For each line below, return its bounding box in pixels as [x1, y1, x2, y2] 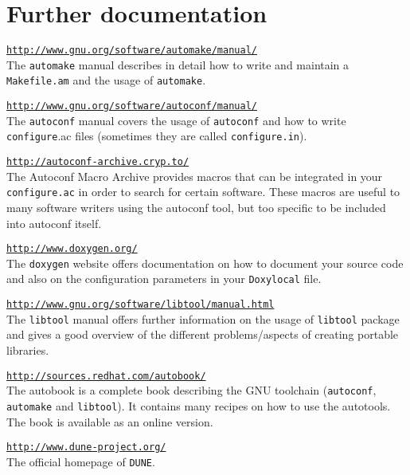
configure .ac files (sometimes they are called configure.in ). [6, 128, 307, 144]
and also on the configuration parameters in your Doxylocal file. [6, 270, 322, 287]
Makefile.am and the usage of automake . [6, 72, 206, 88]
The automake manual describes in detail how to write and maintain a [6, 56, 349, 73]
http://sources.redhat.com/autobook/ [6, 370, 206, 382]
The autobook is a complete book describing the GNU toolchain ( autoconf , [6, 382, 377, 398]
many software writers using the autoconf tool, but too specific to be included [6, 198, 386, 215]
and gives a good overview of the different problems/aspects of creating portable [6, 326, 399, 343]
